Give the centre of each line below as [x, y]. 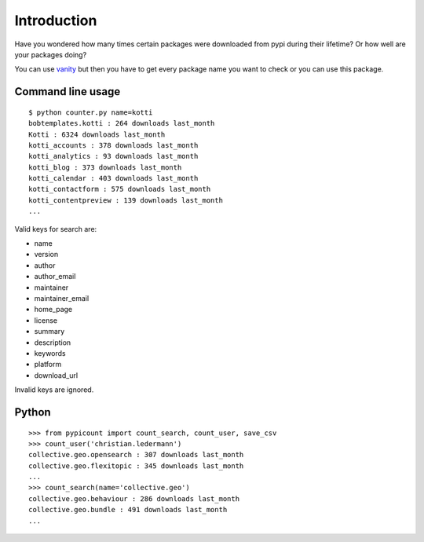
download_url [56, 375]
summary [49, 331]
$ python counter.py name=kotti [91, 112]
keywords [50, 353]
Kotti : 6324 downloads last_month [97, 134]
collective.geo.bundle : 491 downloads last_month [128, 510]
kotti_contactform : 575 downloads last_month [120, 189]
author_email [55, 276]
